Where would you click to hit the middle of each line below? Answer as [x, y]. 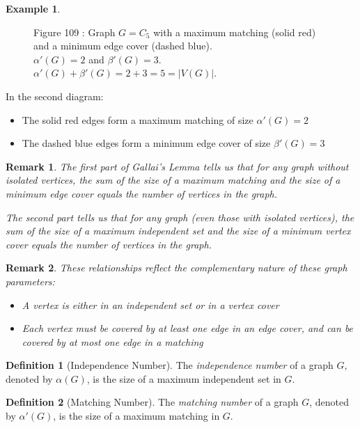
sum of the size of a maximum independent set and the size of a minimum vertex [178, 231]
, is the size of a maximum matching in [136, 416]
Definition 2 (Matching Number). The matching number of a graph [152, 402]
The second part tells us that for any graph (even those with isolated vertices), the [180, 217]
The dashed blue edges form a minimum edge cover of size [146, 143]
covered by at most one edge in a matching [112, 341]
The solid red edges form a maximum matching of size [138, 119]
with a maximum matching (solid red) [235, 32]
